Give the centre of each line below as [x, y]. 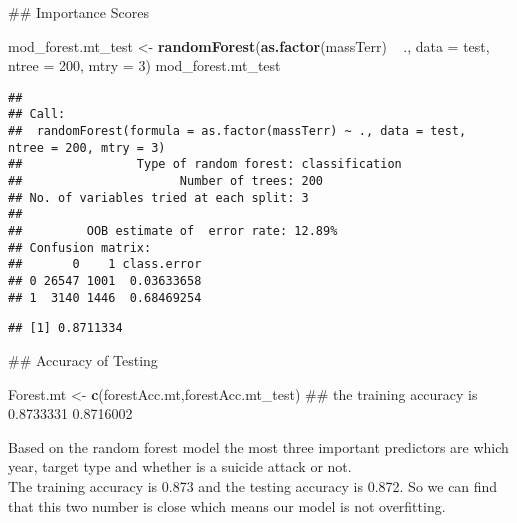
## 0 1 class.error [105, 264]
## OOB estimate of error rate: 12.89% [173, 231]
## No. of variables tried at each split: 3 [158, 197]
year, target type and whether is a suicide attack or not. [180, 466]
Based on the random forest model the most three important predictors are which [258, 446]
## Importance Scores [78, 12]
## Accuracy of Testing [83, 359]
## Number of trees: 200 [165, 181]
